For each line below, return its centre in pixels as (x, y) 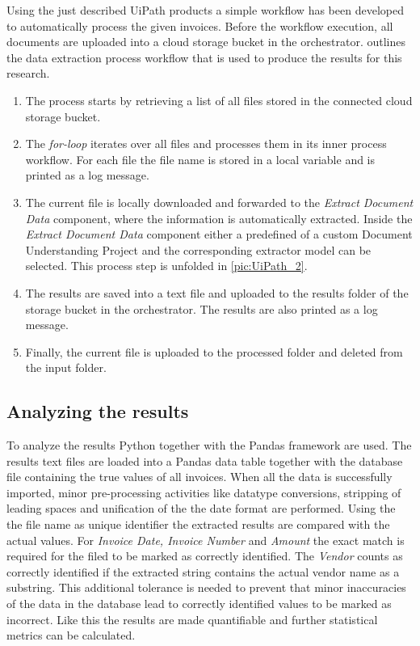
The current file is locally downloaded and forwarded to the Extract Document (219, 202)
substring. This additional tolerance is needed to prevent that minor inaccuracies (206, 587)
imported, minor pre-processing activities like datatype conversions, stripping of (204, 492)
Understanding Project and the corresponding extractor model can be (198, 249)
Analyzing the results (98, 411)
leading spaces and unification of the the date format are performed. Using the (201, 508)
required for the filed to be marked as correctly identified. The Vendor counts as (205, 556)
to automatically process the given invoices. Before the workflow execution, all (200, 25)
